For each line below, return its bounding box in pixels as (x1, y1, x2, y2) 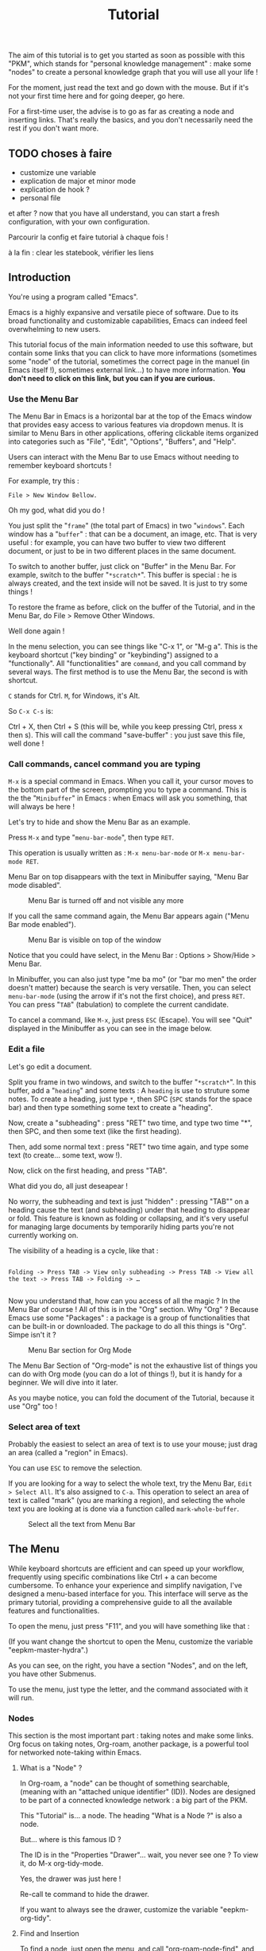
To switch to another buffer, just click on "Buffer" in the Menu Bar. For (8, 562, 236, 571)
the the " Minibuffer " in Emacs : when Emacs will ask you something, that (8, 793, 248, 803)
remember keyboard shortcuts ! (8, 461, 112, 470)
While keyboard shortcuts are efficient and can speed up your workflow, (8, 1564, 245, 1573)
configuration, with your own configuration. (8, 217, 150, 226)
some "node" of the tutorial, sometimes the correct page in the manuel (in (8, 356, 250, 366)
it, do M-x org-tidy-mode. (19, 1859, 104, 1868)
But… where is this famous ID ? (19, 1835, 121, 1844)
